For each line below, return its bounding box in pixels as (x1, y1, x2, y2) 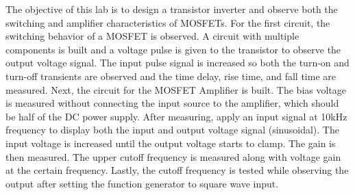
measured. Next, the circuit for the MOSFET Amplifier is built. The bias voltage (5, 82, 347, 96)
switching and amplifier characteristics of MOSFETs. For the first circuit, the (5, 15, 330, 29)
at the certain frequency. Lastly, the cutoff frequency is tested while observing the (5, 163, 349, 177)
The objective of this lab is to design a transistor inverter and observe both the (5, 2, 338, 16)
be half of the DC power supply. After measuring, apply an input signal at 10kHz (5, 109, 347, 123)
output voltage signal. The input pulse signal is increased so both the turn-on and (5, 55, 350, 70)
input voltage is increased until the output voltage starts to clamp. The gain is (5, 135, 336, 150)
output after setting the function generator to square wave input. (5, 176, 279, 190)
